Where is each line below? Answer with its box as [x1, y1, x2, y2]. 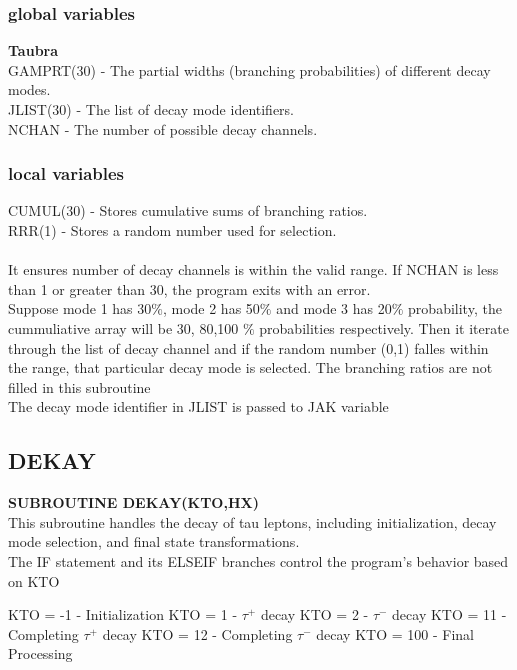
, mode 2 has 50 [162, 298, 260, 319]
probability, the [408, 298, 502, 319]
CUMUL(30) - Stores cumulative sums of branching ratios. [8, 200, 368, 221]
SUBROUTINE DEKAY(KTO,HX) [8, 492, 259, 513]
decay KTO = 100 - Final [316, 623, 474, 644]
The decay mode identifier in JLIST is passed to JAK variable [8, 396, 389, 417]
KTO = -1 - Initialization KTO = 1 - [8, 604, 238, 625]
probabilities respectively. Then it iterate [259, 317, 509, 338]
